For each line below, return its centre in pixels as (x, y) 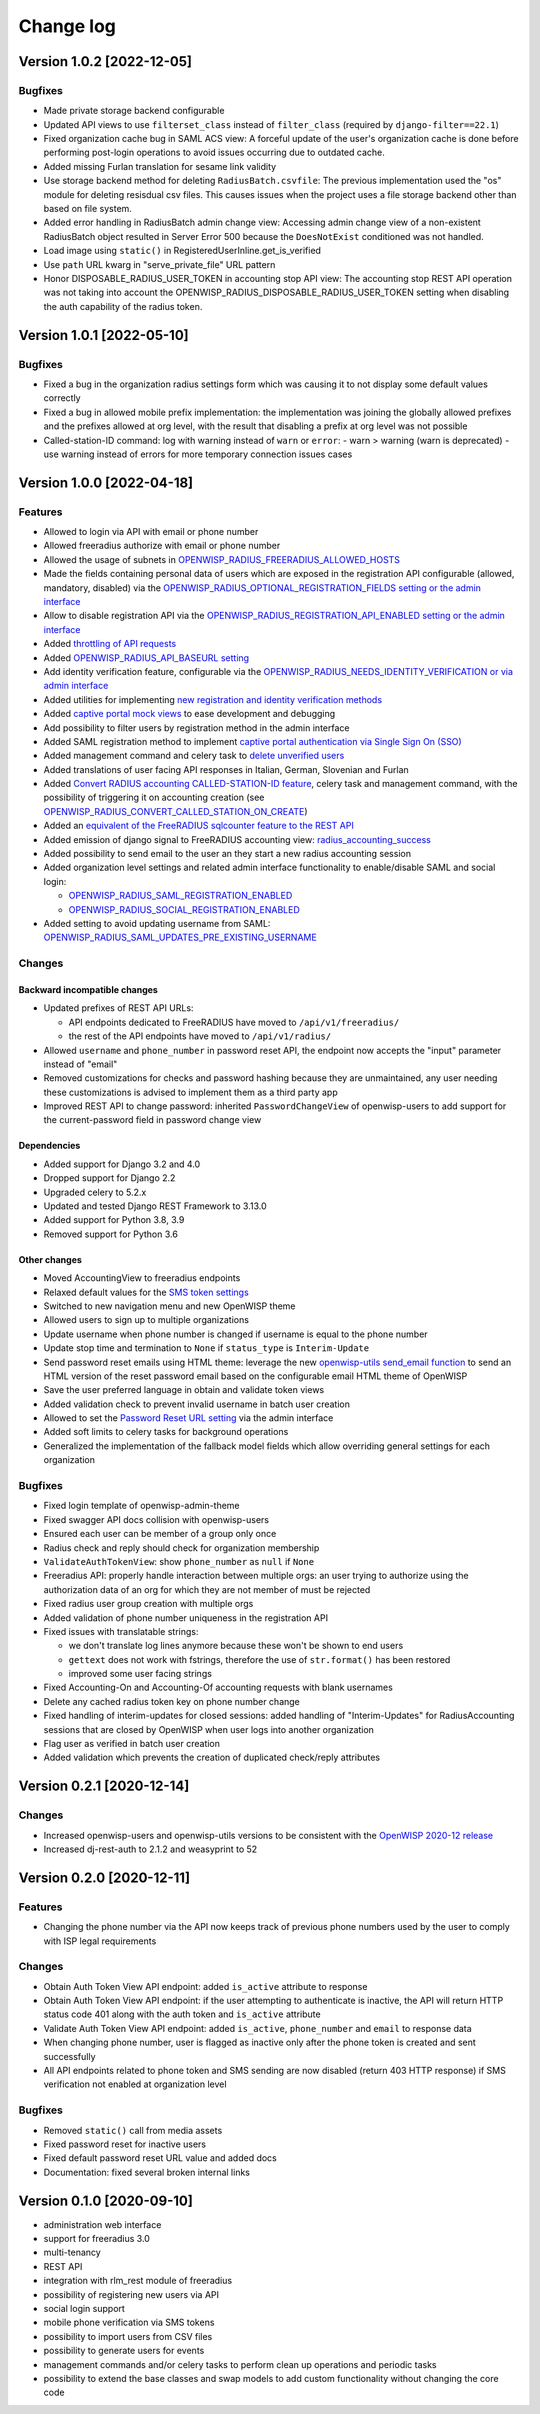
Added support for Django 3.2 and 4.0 (122, 1164)
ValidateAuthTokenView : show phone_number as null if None (179, 1561)
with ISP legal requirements (100, 1941)
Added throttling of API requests (110, 644)
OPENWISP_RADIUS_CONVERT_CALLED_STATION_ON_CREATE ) (176, 811)
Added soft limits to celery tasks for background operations (166, 1432)
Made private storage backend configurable (134, 111)
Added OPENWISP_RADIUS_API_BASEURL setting (146, 657)
